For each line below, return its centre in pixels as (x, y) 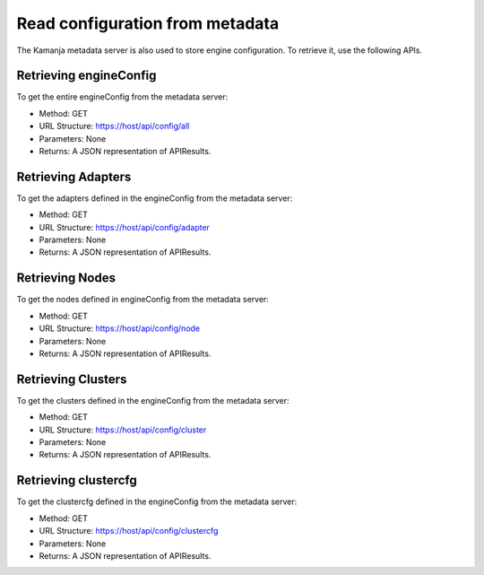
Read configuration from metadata (148, 23)
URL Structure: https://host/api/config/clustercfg (129, 531)
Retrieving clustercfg (77, 480)
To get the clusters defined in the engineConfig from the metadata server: (153, 400)
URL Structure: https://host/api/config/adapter (125, 227)
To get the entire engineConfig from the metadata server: (122, 97)
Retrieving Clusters (72, 379)
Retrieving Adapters (74, 176)
